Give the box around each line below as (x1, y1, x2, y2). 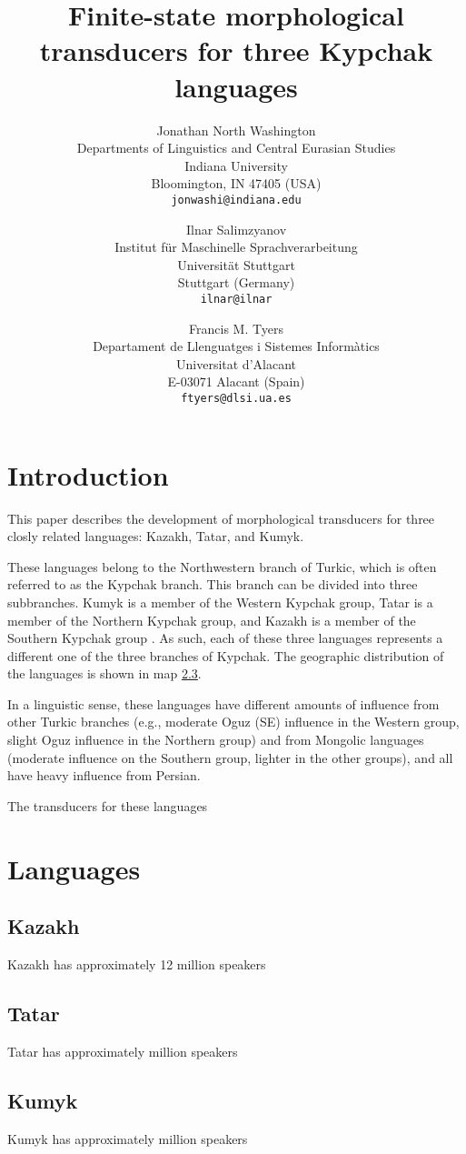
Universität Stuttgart (177, 255, 295, 274)
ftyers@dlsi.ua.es (181, 391, 292, 405)
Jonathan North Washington (156, 120, 316, 139)
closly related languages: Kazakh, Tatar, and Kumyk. (7, 527, 304, 546)
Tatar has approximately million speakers (7, 1041, 238, 1060)
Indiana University (184, 156, 288, 175)
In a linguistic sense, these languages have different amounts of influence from (7, 694, 440, 713)
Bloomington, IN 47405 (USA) (151, 174, 322, 193)
